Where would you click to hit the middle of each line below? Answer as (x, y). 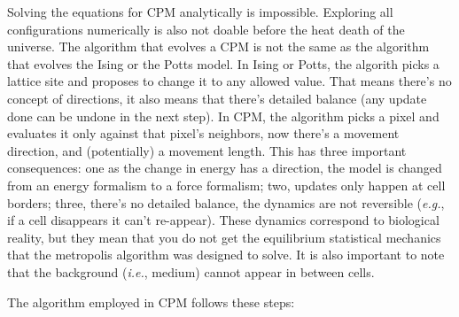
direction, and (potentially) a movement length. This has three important (207, 150)
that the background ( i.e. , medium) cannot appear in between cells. (191, 271)
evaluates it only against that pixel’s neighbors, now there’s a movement (203, 133)
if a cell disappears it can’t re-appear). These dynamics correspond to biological (223, 220)
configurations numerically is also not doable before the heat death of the (206, 29)
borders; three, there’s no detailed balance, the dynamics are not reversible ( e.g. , (226, 202)
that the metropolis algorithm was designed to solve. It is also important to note (226, 255)
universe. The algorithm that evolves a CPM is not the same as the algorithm (218, 46)
